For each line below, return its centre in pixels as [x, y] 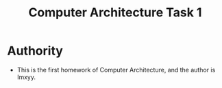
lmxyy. [26, 77]
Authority [35, 51]
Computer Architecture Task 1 [115, 13]
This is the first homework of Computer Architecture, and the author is [116, 70]
